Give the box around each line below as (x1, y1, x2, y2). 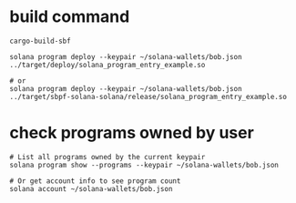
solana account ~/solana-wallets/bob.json (9, 184, 173, 193)
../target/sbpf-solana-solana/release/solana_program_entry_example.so (9, 92, 287, 101)
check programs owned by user (9, 123, 255, 143)
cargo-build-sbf (9, 36, 71, 46)
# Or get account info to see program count (9, 176, 181, 186)
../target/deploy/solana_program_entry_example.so (9, 60, 206, 69)
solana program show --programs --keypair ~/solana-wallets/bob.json (9, 160, 280, 169)
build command (9, 6, 130, 27)
